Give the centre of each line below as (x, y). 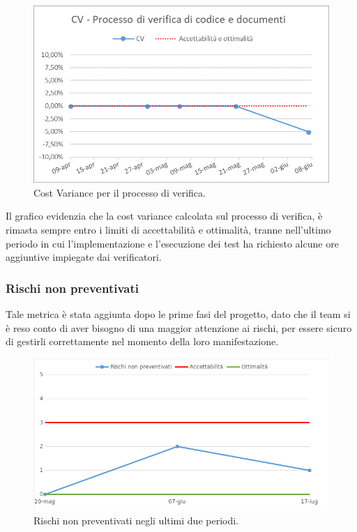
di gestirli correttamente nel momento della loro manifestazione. (142, 341)
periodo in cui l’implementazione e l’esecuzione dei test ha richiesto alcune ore (172, 243)
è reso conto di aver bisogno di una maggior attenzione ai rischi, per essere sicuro (179, 327)
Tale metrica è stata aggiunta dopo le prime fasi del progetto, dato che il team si (178, 314)
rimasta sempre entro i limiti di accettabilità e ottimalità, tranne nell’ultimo (168, 230)
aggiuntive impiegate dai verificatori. (84, 257)
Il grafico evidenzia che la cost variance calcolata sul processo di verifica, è (164, 216)
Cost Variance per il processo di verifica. (120, 192)
